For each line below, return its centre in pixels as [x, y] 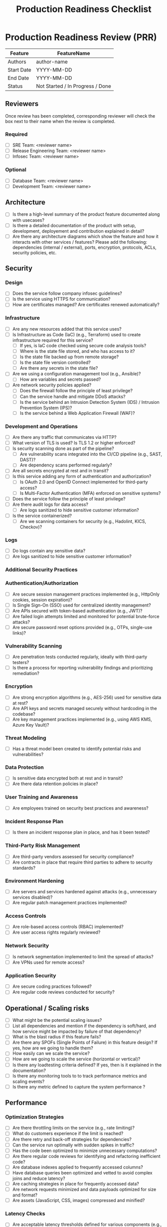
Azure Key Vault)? [31, 725]
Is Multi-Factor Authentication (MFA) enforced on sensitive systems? [90, 493]
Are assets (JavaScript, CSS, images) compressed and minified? [79, 1200]
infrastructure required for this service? [53, 340]
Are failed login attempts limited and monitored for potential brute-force [86, 616]
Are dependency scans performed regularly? [66, 465]
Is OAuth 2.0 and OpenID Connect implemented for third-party [84, 482]
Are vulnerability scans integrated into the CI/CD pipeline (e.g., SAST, [91, 454]
